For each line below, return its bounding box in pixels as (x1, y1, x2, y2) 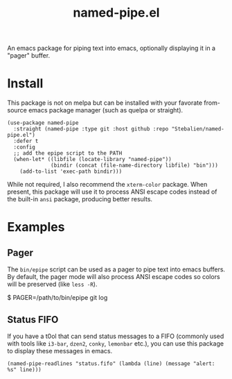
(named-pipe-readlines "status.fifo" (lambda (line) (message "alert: (7, 360, 215, 367)
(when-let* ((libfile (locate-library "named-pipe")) (13, 156, 172, 163)
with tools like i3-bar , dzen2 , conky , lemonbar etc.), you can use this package (7, 339, 224, 348)
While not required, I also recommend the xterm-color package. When (7, 180, 208, 189)
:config (13, 144, 36, 151)
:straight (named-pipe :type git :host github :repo (13, 126, 169, 133)
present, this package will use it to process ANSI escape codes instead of (7, 187, 217, 196)
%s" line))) (7, 366, 42, 373)
